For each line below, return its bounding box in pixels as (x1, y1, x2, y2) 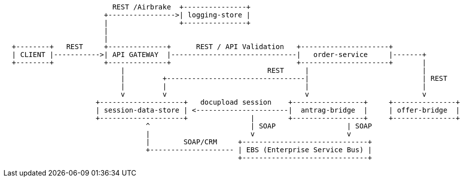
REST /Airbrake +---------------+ (112, 3, 251, 11)
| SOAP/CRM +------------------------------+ (146, 138, 372, 146)
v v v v (121, 90, 427, 98)
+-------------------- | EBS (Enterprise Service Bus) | (146, 146, 372, 154)
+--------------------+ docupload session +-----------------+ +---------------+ (95, 98, 460, 106)
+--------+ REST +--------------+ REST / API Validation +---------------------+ (11, 43, 393, 51)
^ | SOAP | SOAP (146, 122, 372, 130)
